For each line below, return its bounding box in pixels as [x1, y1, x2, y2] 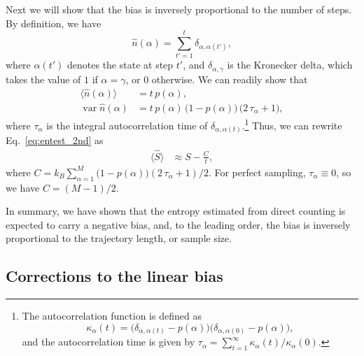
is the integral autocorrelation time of [46, 118, 208, 132]
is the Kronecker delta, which [227, 57, 353, 72]
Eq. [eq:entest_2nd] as [6, 133, 104, 148]
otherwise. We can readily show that [151, 71, 308, 86]
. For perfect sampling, [208, 164, 306, 179]
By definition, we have [6, 15, 101, 30]
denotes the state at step [67, 57, 174, 72]
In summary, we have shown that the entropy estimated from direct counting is [6, 204, 346, 218]
